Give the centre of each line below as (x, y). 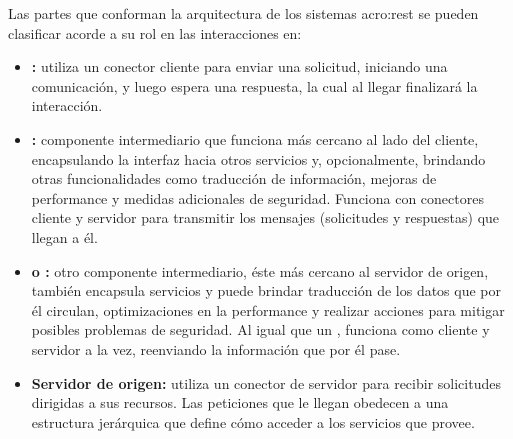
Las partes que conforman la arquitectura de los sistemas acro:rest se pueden (243, 13)
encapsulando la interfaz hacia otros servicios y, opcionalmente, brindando (258, 158)
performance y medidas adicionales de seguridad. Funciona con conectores (257, 197)
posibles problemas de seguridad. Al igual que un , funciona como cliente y (260, 329)
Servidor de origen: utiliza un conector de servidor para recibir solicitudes (266, 382)
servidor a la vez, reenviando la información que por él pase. (216, 348)
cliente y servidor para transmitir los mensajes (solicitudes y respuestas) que (265, 217)
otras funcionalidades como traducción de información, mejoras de (234, 178)
